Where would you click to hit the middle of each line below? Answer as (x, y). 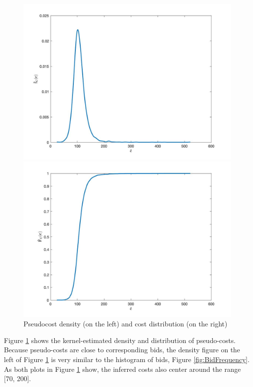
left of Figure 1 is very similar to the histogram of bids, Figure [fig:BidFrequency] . (127, 359)
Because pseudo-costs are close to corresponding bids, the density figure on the (122, 350)
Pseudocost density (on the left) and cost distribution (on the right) (126, 324)
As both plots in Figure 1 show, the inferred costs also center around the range (122, 369)
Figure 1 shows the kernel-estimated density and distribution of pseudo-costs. (120, 340)
